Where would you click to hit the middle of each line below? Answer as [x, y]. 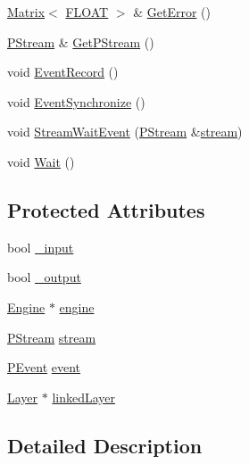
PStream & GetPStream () [81, 41]
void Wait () [41, 161]
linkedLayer [84, 397]
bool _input [41, 247]
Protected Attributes [106, 209]
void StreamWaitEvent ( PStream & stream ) [125, 132]
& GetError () [172, 12]
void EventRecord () [63, 72]
